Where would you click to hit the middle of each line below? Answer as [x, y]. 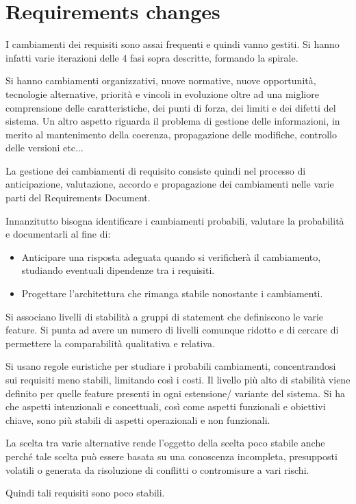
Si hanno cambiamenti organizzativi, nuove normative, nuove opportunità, [161, 80]
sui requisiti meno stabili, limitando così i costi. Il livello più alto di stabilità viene [178, 379]
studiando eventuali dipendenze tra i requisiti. [118, 270]
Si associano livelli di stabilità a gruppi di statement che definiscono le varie [165, 316]
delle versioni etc [40, 148]
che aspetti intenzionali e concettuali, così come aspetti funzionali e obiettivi [166, 406]
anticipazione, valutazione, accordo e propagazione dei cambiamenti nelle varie [170, 184]
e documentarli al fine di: [58, 234]
